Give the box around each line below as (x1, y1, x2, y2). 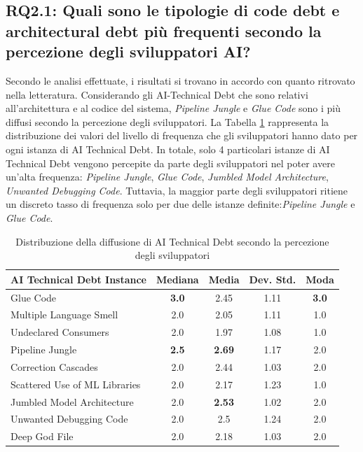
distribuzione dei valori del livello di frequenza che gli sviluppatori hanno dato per (6, 128, 358, 143)
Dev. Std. (249, 271, 296, 286)
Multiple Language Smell (11, 307, 118, 322)
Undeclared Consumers (11, 325, 109, 339)
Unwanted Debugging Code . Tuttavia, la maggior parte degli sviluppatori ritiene (6, 183, 348, 197)
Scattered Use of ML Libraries (11, 376, 141, 391)
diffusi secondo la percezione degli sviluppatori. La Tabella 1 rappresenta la (6, 114, 329, 129)
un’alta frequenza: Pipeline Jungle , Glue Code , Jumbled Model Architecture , (6, 169, 329, 184)
